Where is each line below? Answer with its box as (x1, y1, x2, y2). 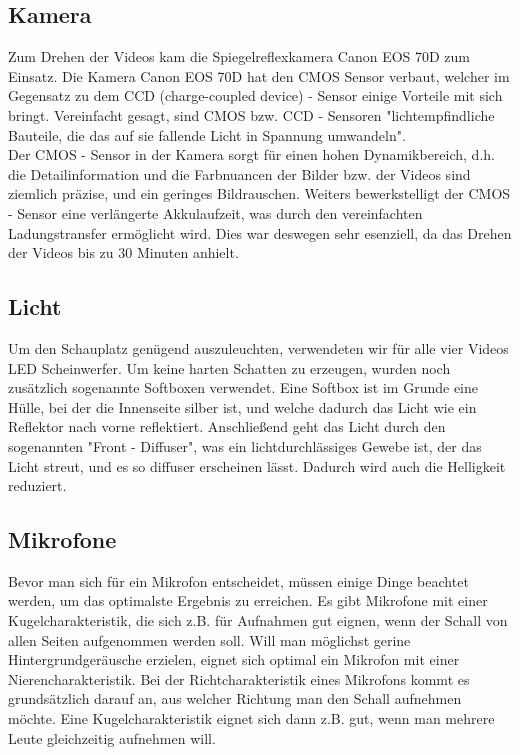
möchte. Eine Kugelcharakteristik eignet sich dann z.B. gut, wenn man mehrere (8, 708, 495, 729)
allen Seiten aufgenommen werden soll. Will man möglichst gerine (8, 629, 411, 650)
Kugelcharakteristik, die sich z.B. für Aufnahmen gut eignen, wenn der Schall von (8, 610, 508, 631)
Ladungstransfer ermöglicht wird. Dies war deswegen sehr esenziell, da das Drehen (8, 222, 512, 243)
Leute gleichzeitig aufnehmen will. (8, 727, 216, 748)
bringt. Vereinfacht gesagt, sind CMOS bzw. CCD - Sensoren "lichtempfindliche (8, 104, 495, 125)
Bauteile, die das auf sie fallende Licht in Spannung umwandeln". (8, 124, 406, 145)
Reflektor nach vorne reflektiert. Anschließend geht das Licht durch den (8, 416, 446, 437)
